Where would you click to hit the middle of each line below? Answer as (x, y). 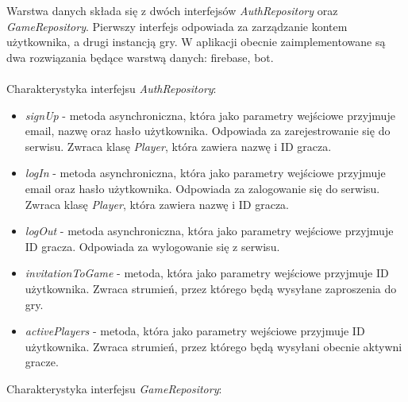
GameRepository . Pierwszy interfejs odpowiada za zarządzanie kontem (177, 26)
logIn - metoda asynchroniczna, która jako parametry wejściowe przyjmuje (205, 173)
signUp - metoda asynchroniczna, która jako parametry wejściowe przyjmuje (210, 115)
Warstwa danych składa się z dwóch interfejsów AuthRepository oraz (172, 10)
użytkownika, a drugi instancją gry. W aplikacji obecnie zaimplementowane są (196, 42)
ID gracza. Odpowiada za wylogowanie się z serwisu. (152, 246)
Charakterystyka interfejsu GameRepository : (114, 388)
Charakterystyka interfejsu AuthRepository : (112, 88)
